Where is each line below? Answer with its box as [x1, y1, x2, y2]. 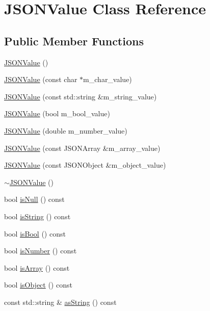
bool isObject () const [4, 279, 72, 290]
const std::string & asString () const [4, 296, 117, 307]
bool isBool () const [4, 228, 66, 239]
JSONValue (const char [4, 74, 77, 85]
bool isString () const [4, 211, 71, 221]
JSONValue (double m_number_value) [4, 125, 127, 136]
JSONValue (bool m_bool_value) [4, 108, 110, 119]
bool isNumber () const [4, 245, 77, 256]
